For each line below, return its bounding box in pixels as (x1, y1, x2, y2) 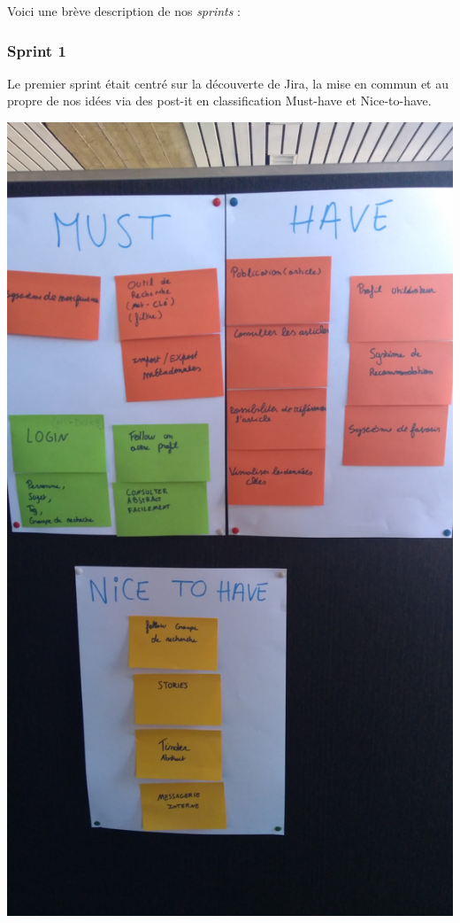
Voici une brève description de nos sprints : (7, 2, 241, 19)
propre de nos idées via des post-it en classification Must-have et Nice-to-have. (7, 91, 432, 110)
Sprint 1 (7, 39, 66, 61)
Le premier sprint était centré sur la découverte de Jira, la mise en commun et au (7, 74, 448, 92)
